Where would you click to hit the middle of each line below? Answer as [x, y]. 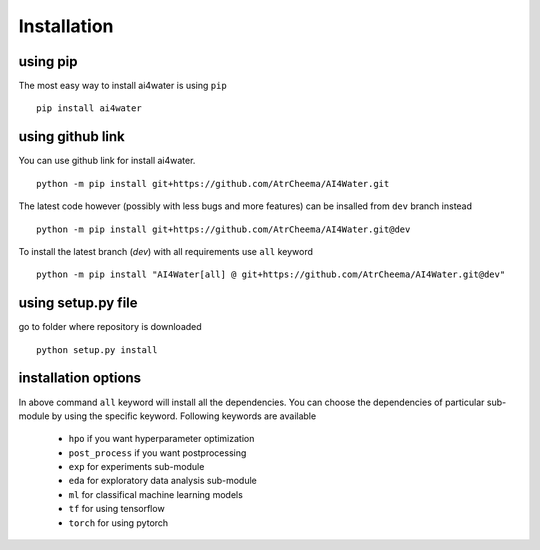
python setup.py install [97, 349]
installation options [80, 378]
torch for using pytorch [118, 522]
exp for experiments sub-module [136, 467]
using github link [71, 136]
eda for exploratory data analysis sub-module [162, 481]
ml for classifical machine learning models [156, 494]
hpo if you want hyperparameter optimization [161, 439]
